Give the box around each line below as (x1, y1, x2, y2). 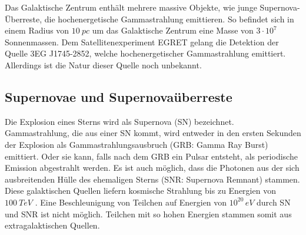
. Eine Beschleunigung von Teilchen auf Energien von (35, 196, 227, 208)
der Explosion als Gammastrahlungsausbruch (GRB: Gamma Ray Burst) (5, 138, 268, 150)
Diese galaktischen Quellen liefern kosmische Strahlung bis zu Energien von (5, 184, 276, 197)
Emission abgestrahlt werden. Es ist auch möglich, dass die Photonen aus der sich (5, 161, 300, 174)
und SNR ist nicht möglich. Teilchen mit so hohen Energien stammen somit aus (5, 207, 292, 220)
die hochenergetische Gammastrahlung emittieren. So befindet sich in (44, 12, 294, 25)
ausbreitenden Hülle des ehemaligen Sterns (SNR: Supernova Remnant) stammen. (5, 173, 300, 185)
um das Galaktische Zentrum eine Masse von (92, 24, 254, 37)
